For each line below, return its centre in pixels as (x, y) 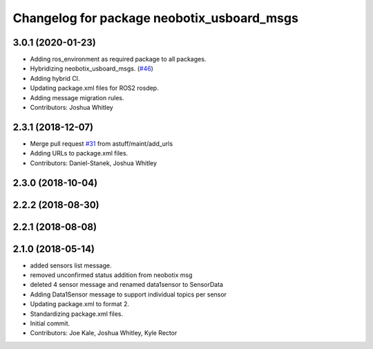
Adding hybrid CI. (55, 78)
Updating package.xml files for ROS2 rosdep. (94, 88)
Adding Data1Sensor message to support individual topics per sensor (128, 294)
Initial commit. (50, 323)
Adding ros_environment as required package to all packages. (118, 59)
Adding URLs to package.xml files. (79, 153)
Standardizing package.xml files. (77, 314)
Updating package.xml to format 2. (79, 304)
